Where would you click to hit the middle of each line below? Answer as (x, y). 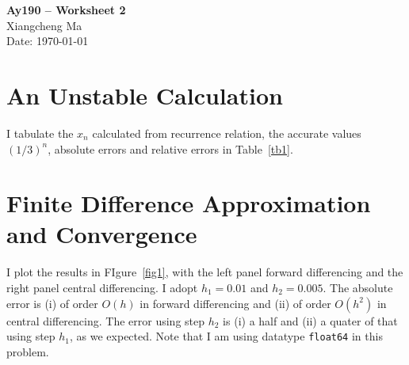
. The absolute (358, 287)
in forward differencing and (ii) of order (235, 303)
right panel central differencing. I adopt (102, 287)
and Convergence (102, 234)
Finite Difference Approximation (189, 203)
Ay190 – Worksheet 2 (66, 10)
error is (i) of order (52, 303)
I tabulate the (40, 133)
